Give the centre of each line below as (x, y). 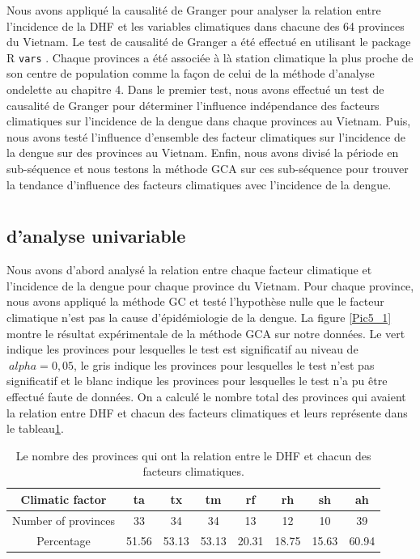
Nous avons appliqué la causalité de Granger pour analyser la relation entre (194, 10)
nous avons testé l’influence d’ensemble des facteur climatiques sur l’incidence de (206, 136)
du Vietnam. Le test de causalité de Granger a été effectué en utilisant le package (209, 42)
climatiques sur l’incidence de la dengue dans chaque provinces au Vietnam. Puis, (209, 121)
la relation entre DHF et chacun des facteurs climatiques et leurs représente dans (207, 412)
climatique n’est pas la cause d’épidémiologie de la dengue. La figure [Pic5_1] (199, 317)
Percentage (64, 540)
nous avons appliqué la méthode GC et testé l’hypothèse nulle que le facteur (195, 301)
